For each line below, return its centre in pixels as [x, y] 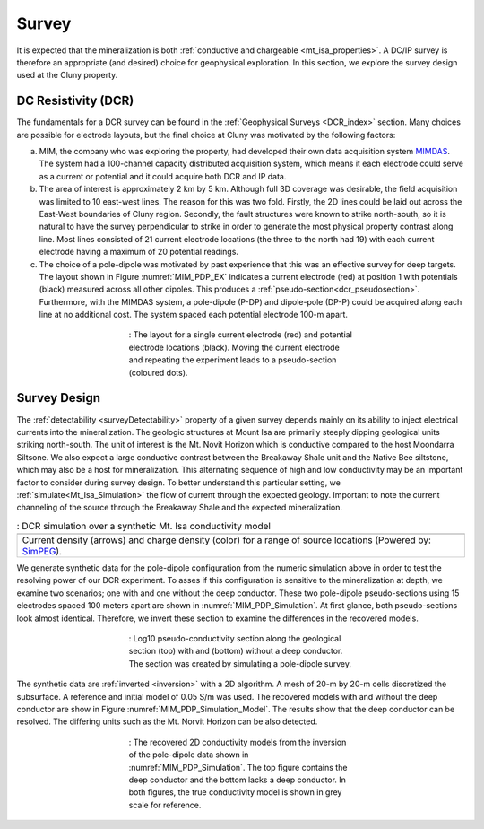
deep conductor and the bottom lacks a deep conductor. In [238, 780]
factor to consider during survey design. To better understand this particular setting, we [178, 482]
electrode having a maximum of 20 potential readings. [139, 252]
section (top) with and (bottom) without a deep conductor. [236, 651]
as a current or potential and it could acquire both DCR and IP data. [163, 176]
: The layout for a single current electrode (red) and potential [241, 335]
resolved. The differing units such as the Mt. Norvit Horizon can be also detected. [167, 721]
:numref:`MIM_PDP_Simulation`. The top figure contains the [238, 767]
